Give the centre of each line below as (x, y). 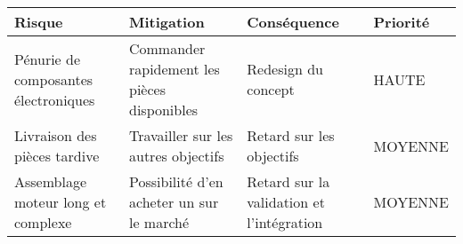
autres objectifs (176, 156)
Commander (167, 48)
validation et (286, 202)
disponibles (163, 110)
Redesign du (285, 69)
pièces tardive (57, 156)
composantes (54, 79)
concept (271, 89)
